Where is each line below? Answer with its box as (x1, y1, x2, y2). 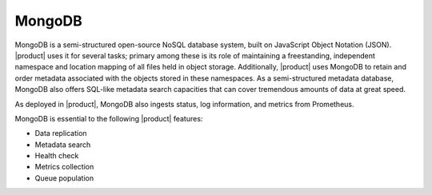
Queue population (34, 173, 94, 183)
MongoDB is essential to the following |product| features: (14, 113, 203, 123)
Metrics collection (34, 162, 94, 172)
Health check (34, 151, 79, 161)
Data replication (34, 129, 87, 138)
